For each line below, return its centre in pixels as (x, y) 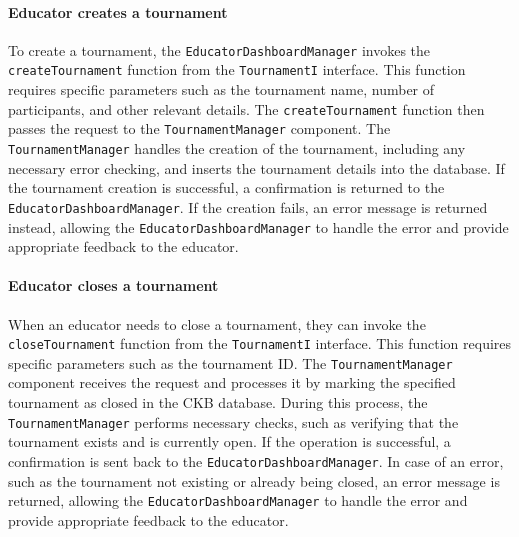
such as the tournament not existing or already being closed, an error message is (254, 480)
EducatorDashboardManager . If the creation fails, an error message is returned (248, 206)
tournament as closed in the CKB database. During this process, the (218, 402)
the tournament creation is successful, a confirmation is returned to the (226, 187)
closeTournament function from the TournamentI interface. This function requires (260, 343)
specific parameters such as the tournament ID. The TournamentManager (230, 362)
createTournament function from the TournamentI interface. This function (237, 69)
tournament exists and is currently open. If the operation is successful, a (229, 441)
